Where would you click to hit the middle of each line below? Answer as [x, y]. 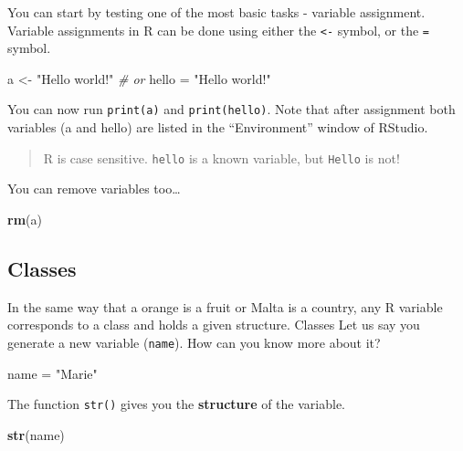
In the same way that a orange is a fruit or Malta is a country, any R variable [225, 306]
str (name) [36, 434]
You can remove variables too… [94, 189]
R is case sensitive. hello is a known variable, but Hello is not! [221, 157]
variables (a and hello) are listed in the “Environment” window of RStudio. [218, 127]
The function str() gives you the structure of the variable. [177, 404]
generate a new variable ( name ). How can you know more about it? [194, 342]
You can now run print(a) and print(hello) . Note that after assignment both [231, 109]
